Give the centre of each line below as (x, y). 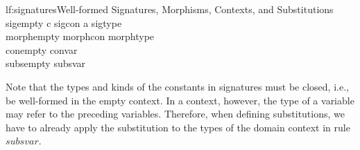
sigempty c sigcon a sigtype (64, 22)
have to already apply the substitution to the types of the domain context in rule (178, 127)
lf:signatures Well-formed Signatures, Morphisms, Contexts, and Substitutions (170, 9)
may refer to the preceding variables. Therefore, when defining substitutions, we (175, 114)
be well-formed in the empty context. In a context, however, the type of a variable (180, 100)
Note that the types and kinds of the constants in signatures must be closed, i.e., (177, 86)
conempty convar (42, 49)
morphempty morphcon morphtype (80, 36)
